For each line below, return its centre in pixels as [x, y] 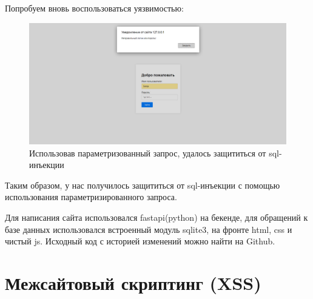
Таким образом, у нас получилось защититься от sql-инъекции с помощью [143, 185]
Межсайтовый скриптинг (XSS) [133, 282]
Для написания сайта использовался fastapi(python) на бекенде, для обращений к [156, 217]
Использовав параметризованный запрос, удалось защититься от [148, 153]
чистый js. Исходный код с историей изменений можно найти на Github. [140, 241]
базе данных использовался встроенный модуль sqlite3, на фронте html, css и [149, 229]
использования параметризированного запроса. [91, 197]
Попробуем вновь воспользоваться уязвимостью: [94, 8]
